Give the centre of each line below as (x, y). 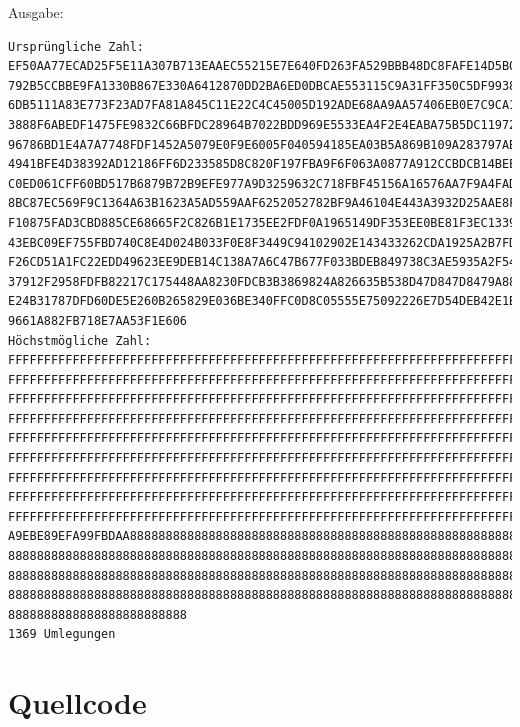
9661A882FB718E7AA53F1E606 (97, 320)
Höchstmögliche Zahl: (80, 340)
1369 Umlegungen (62, 634)
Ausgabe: (36, 12)
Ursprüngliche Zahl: (76, 46)
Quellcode (77, 702)
